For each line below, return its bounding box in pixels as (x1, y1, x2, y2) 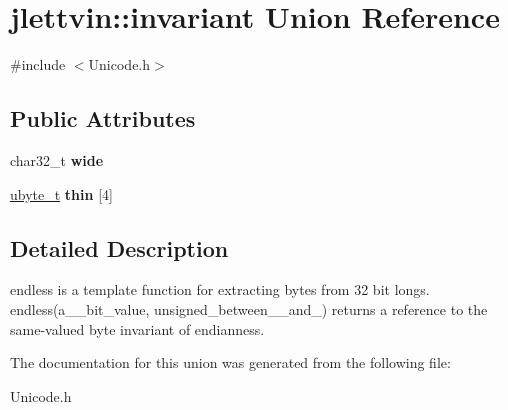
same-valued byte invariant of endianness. (10, 318, 265, 339)
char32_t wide (10, 149, 104, 170)
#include (10, 54, 66, 75)
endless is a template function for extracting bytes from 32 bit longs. (10, 279, 430, 300)
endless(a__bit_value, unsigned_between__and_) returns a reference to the (10, 298, 488, 319)
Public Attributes (10, 103, 196, 134)
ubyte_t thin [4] (10, 183, 113, 204)
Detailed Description (10, 232, 229, 263)
